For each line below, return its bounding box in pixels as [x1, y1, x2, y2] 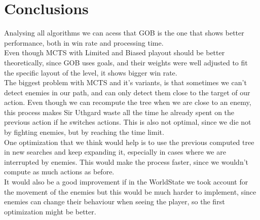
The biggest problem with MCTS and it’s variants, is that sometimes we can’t [4, 77, 247, 88]
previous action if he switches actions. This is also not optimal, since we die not [4, 117, 251, 127]
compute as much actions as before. [4, 166, 115, 177]
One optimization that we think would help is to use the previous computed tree [4, 136, 254, 147]
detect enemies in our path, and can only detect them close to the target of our [4, 87, 250, 97]
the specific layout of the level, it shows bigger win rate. [4, 67, 177, 78]
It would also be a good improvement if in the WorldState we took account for [4, 176, 248, 187]
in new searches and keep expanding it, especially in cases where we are [4, 146, 226, 157]
